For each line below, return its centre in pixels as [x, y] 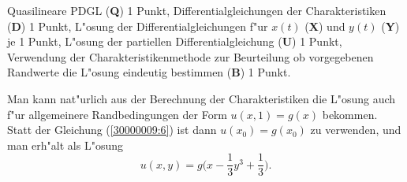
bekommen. [350, 114]
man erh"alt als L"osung [65, 145]
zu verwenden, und [356, 130]
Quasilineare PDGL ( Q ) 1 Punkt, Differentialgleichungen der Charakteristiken [197, 10]
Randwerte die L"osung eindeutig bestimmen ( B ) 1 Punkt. [149, 72]
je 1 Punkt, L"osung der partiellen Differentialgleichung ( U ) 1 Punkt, [175, 41]
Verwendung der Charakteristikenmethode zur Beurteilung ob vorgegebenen [190, 56]
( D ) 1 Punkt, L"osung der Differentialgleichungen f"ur [138, 26]
